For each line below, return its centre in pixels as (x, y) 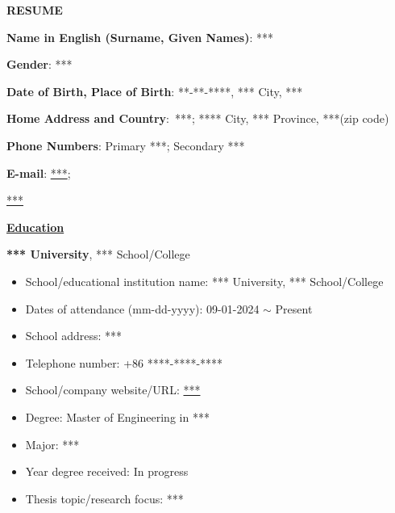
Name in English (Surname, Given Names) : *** (140, 37)
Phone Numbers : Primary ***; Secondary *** (126, 145)
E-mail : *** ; (39, 172)
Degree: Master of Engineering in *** (117, 416)
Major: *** (52, 444)
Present (294, 308)
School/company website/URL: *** (113, 390)
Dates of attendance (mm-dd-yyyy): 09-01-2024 (142, 308)
